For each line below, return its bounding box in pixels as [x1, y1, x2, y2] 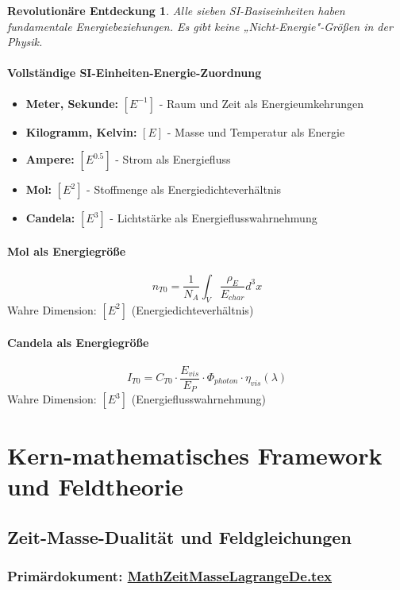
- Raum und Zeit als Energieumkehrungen [159, 94, 363, 111]
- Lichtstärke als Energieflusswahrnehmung [110, 210, 317, 226]
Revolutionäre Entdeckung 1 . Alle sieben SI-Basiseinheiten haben [7, 2, 345, 18]
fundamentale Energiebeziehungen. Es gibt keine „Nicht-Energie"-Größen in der [7, 17, 393, 34]
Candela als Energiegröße [7, 334, 149, 351]
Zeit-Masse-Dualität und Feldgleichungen [7, 525, 352, 550]
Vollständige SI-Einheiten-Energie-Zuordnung [7, 64, 262, 81]
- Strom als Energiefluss [115, 151, 231, 168]
